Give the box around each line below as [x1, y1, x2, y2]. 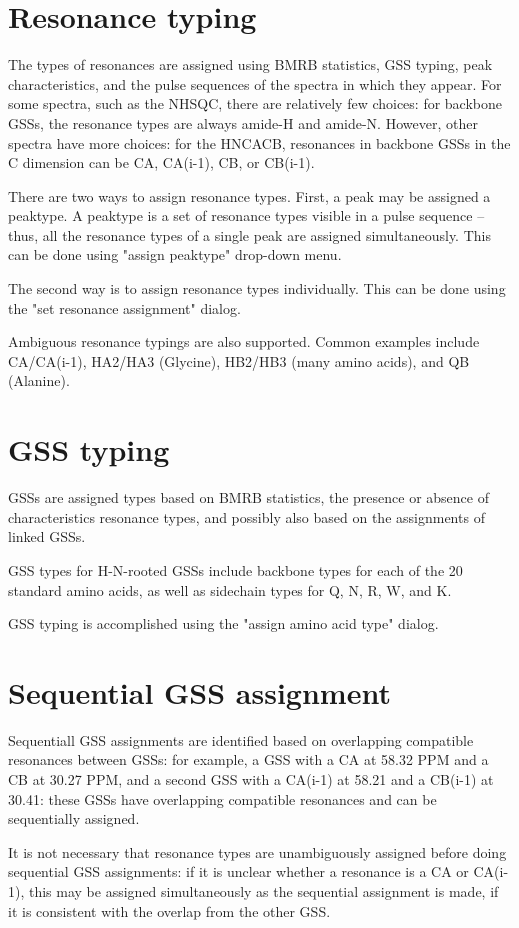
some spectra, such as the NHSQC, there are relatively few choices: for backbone [8, 93, 503, 114]
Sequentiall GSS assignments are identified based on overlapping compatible [8, 729, 474, 750]
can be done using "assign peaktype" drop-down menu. [8, 244, 342, 265]
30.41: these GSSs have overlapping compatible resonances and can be [8, 788, 437, 809]
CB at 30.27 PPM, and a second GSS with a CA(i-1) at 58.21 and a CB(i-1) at [8, 769, 494, 790]
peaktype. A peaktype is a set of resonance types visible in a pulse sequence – [8, 205, 485, 226]
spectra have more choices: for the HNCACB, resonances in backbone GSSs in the [8, 132, 511, 153]
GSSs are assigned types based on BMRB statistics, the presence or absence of [8, 487, 489, 508]
